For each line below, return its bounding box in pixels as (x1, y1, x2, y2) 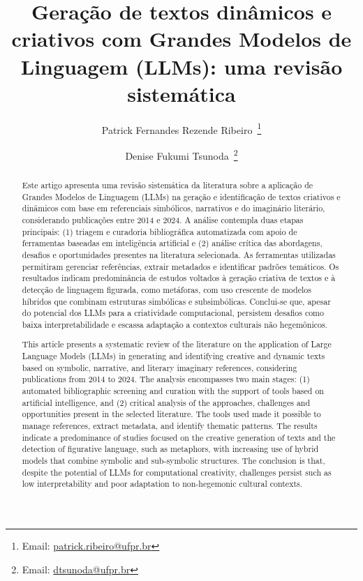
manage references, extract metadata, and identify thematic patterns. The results (22, 420, 318, 431)
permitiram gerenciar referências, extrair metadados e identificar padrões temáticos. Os (22, 260, 339, 272)
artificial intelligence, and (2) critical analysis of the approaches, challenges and (22, 396, 311, 408)
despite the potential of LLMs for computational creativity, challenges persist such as (22, 466, 332, 478)
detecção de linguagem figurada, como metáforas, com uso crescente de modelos (22, 283, 311, 295)
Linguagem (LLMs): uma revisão (20, 52, 343, 80)
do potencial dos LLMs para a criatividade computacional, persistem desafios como (22, 307, 324, 319)
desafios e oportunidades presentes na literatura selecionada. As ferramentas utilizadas (22, 248, 336, 260)
